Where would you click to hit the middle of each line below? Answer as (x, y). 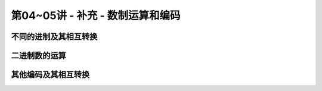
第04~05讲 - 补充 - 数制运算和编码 (96, 15)
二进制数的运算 (38, 56)
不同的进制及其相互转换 (54, 37)
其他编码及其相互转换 (50, 75)
